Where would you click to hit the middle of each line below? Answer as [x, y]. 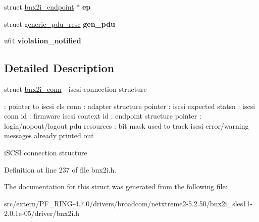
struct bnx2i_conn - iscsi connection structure [75, 89]
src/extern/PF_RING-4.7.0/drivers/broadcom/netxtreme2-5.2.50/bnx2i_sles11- [128, 203]
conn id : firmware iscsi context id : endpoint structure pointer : [103, 116]
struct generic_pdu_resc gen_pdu [60, 23]
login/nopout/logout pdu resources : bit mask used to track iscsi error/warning [126, 125]
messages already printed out [49, 135]
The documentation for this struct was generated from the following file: [116, 186]
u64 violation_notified [43, 41]
